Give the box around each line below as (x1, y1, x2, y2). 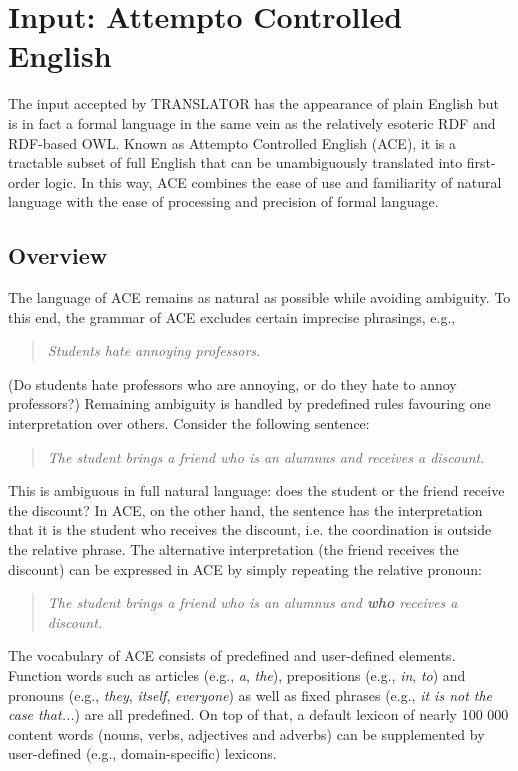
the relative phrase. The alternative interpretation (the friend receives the (8, 539, 459, 560)
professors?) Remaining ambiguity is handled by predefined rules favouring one (8, 393, 491, 414)
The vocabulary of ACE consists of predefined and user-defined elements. (8, 645, 456, 666)
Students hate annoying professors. (47, 340, 261, 361)
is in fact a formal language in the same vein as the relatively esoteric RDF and (8, 112, 496, 133)
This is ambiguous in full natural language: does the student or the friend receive (8, 480, 505, 501)
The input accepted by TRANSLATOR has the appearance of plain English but (8, 93, 500, 114)
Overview (8, 240, 108, 271)
